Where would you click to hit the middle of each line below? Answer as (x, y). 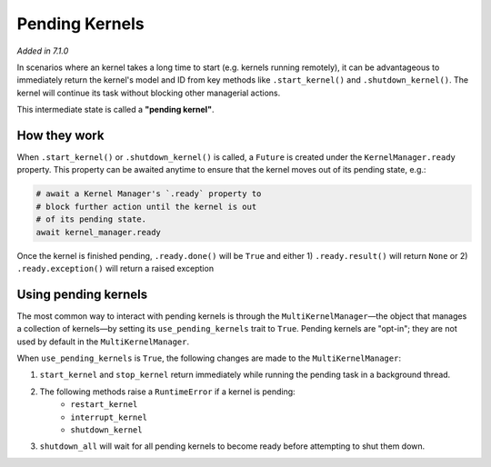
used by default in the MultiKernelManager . (103, 342)
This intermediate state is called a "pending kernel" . (115, 110)
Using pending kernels (82, 294)
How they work (60, 135)
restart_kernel (104, 405)
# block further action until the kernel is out (146, 206)
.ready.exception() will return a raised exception (115, 268)
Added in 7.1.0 (43, 51)
